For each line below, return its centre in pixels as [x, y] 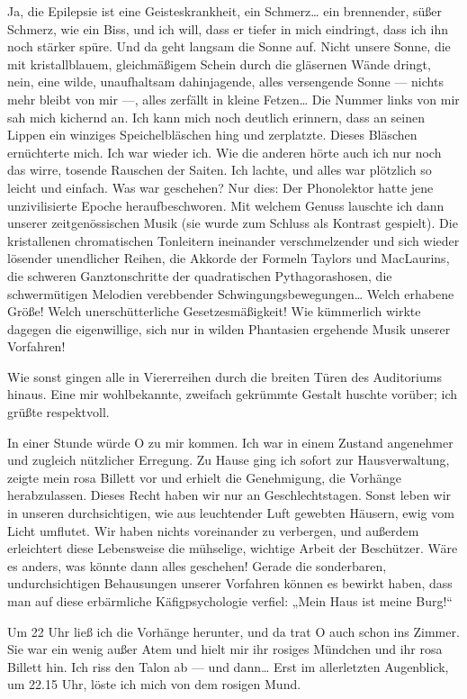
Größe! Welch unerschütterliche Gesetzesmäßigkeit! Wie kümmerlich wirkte [214, 311]
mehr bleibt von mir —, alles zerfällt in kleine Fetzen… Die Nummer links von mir [233, 99]
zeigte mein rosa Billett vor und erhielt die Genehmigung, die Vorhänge [205, 477]
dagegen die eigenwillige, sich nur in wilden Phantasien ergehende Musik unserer [229, 328]
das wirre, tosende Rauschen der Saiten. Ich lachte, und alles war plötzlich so [220, 170]
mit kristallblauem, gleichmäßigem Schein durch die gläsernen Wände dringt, [219, 64]
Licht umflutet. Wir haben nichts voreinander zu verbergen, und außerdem [213, 530]
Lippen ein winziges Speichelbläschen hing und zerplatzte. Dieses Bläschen [212, 135]
